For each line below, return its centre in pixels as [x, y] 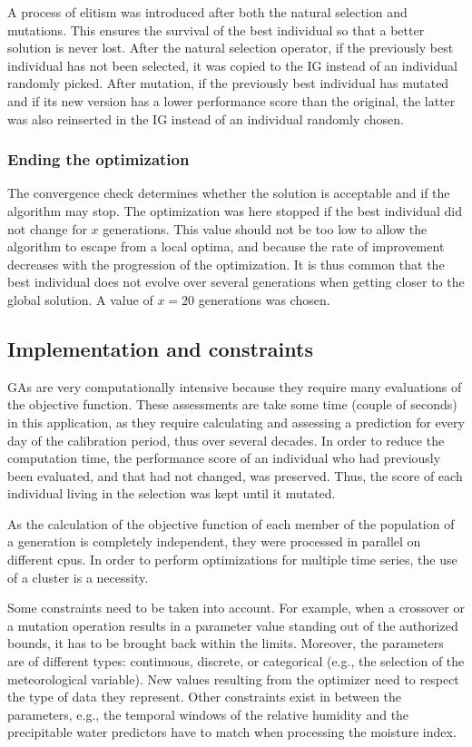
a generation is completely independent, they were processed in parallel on [214, 541]
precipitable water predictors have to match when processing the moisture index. [232, 732]
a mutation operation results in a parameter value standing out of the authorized [233, 625]
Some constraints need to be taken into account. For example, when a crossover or [236, 608]
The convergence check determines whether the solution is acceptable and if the [229, 193]
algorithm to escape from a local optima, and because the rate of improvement [226, 246]
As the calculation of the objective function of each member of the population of [231, 523]
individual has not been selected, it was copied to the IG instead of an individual [232, 65]
